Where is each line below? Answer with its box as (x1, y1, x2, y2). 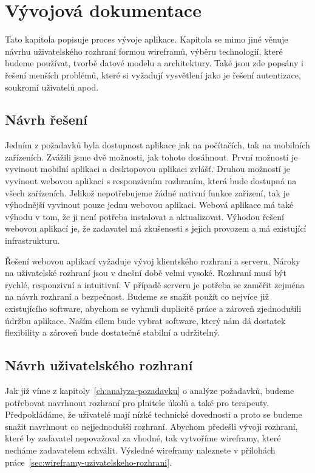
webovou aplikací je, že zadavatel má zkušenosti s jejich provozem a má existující (5, 222, 307, 235)
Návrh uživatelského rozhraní (5, 356, 193, 375)
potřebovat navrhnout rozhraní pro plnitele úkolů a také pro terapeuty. (5, 396, 269, 409)
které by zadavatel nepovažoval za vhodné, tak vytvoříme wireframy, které (5, 432, 281, 444)
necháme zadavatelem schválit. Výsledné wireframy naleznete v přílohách (5, 443, 276, 456)
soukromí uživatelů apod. (5, 80, 99, 93)
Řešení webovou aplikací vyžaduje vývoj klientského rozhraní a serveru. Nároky (5, 254, 300, 267)
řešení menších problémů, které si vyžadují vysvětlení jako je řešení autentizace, (5, 68, 301, 81)
